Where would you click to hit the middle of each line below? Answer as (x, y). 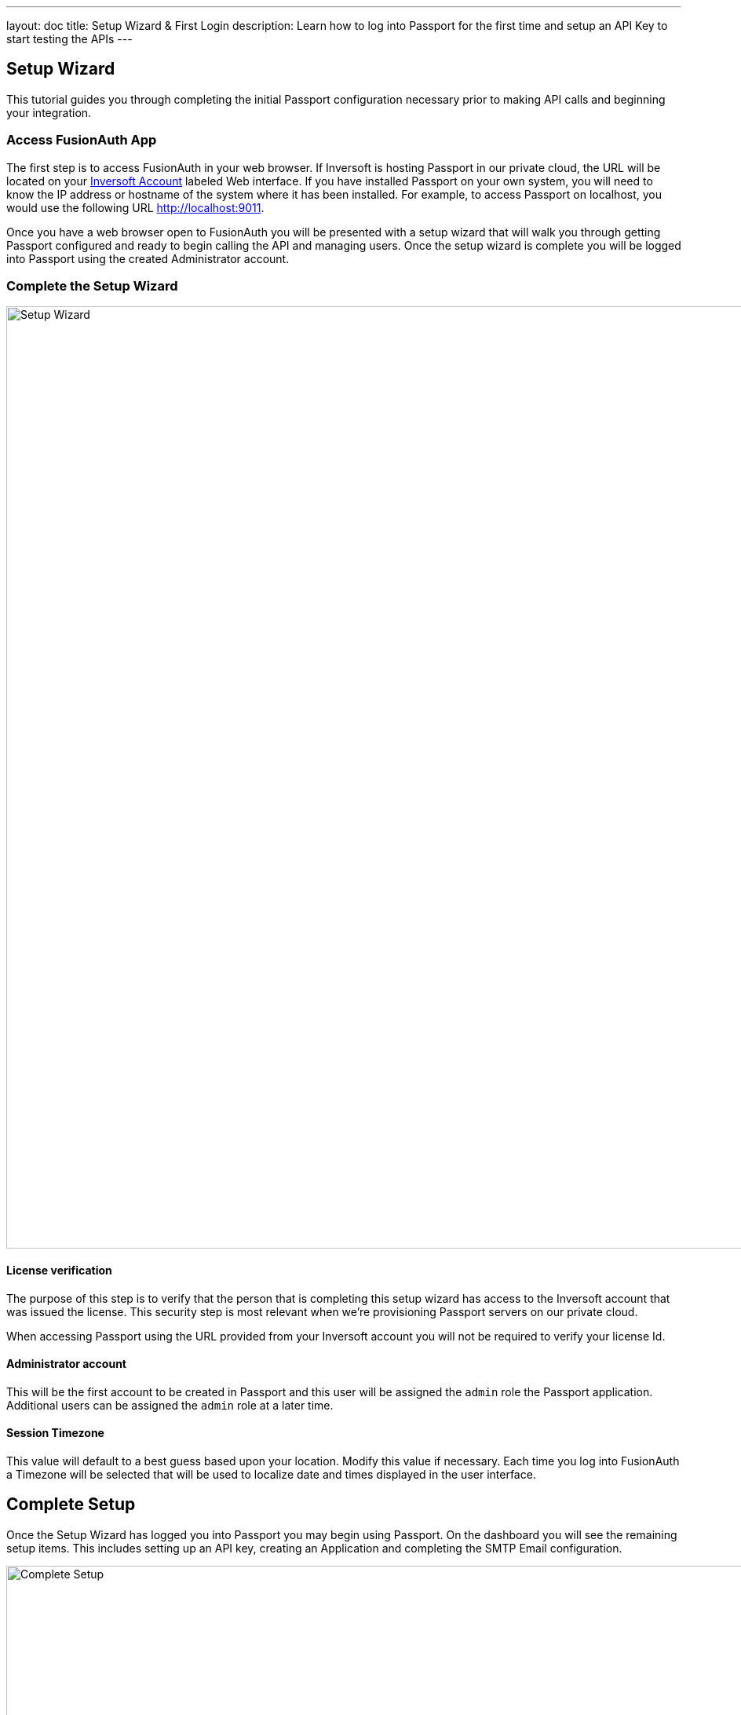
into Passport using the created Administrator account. (148, 258)
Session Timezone (55, 1433)
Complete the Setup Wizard (92, 285)
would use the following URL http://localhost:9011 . (135, 207)
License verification (59, 1270)
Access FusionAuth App (82, 140)
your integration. (49, 112)
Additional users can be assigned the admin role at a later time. (170, 1405)
